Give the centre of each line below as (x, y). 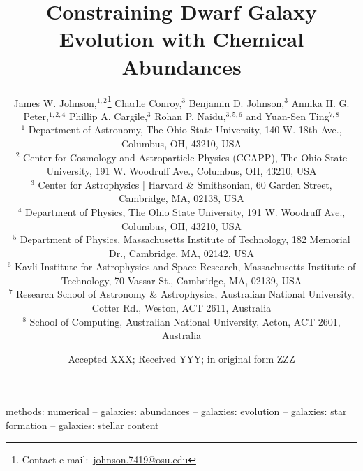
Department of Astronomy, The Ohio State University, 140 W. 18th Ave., (185, 130)
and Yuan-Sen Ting (288, 116)
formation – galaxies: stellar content (82, 425)
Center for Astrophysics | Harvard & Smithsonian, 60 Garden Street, (185, 184)
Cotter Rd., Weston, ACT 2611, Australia (181, 308)
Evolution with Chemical (181, 39)
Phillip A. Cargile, (108, 116)
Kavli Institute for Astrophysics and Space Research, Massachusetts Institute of (185, 267)
